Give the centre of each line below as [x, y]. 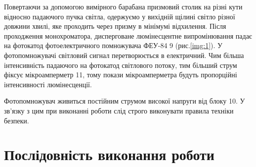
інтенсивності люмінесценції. [48, 84]
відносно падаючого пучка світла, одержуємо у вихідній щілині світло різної [120, 16]
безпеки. [17, 120]
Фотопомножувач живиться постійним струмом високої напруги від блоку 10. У [125, 101]
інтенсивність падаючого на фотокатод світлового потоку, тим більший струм [121, 65]
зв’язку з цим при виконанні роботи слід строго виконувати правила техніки [119, 110]
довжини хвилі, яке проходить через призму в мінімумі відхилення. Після [115, 26]
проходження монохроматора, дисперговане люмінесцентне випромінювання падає [128, 35]
